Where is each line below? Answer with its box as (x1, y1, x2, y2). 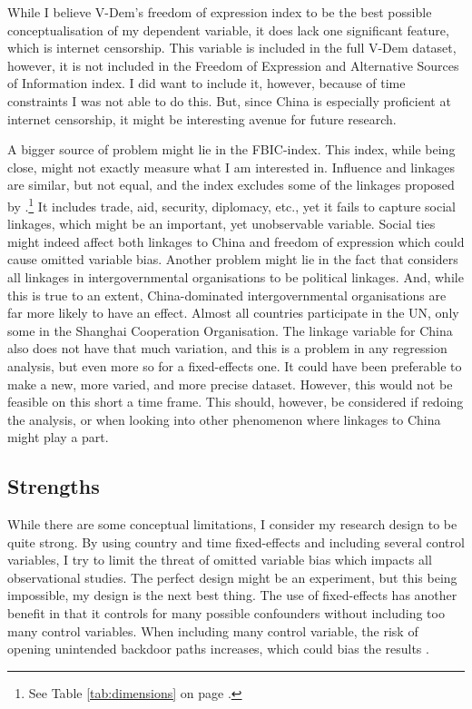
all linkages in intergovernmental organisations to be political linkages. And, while (7, 267, 464, 286)
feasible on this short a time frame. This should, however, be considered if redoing (7, 392, 464, 411)
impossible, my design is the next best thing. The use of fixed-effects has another (7, 586, 457, 605)
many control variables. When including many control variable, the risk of (7, 621, 418, 640)
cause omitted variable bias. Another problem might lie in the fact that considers (7, 250, 458, 269)
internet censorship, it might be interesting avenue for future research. (7, 109, 397, 128)
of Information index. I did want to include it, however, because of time (7, 74, 406, 93)
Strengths (7, 472, 100, 500)
